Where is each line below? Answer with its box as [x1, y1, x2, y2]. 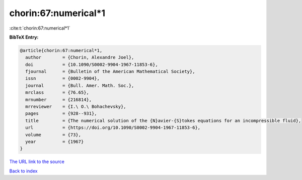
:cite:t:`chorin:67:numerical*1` [9, 25, 70, 31]
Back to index [9, 168, 38, 174]
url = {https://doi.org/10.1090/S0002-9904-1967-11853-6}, [25, 125, 201, 130]
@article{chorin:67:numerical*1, [20, 48, 103, 53]
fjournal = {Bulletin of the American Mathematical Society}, [25, 69, 195, 75]
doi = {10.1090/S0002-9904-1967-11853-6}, [25, 62, 158, 67]
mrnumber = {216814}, [25, 97, 92, 102]
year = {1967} [25, 139, 84, 144]
